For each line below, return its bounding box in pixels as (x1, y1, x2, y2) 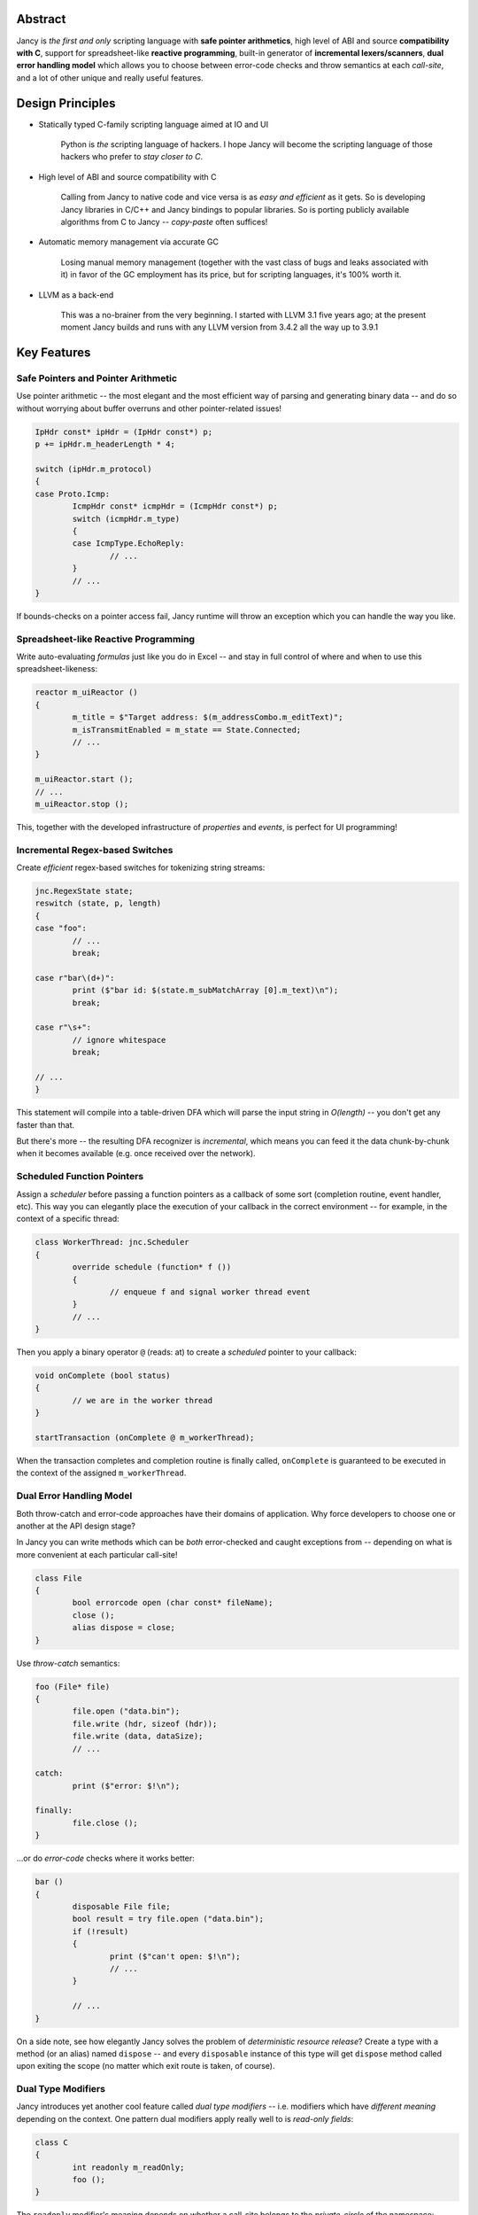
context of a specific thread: (16, 1214, 119, 1224)
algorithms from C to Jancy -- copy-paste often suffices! (60, 216, 268, 227)
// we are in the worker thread (72, 1395, 212, 1405)
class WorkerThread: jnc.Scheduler (35, 1237, 189, 1247)
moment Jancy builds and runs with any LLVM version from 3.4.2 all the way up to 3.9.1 (60, 322, 379, 332)
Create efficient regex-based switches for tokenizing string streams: (16, 862, 266, 873)
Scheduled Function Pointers (16, 1170, 144, 1183)
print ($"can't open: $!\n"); (109, 1951, 241, 1962)
